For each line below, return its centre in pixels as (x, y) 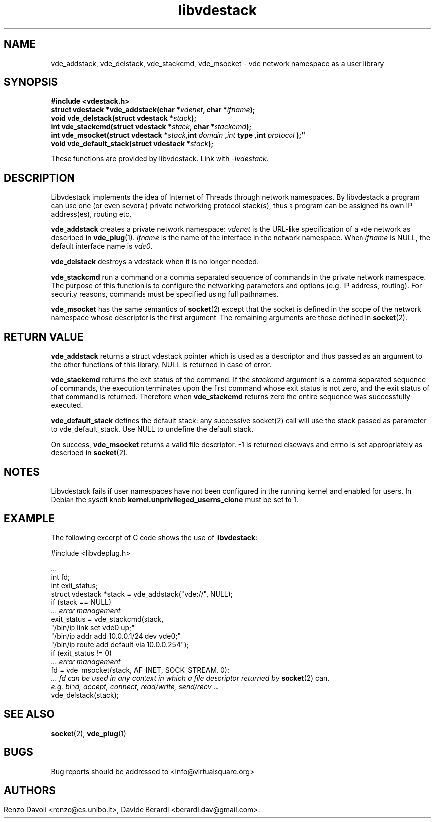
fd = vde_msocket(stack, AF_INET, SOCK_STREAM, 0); (140, 670)
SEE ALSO (29, 714)
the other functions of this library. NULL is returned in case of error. (161, 365)
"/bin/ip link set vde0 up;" (93, 627)
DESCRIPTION (39, 178)
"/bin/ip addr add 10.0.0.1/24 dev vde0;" (116, 636)
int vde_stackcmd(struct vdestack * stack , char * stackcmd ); (151, 127)
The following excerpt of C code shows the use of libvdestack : (154, 537)
